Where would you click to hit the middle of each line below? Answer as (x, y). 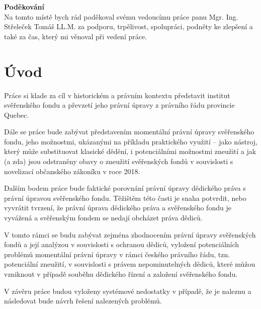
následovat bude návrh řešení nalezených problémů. (83, 301)
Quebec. (17, 114)
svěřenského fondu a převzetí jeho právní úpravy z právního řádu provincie (119, 105)
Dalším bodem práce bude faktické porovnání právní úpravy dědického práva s (125, 188)
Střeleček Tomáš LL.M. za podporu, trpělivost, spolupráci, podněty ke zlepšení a (128, 26)
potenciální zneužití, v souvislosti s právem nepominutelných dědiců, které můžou (130, 264)
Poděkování (24, 7)
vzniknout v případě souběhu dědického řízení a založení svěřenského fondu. (121, 274)
